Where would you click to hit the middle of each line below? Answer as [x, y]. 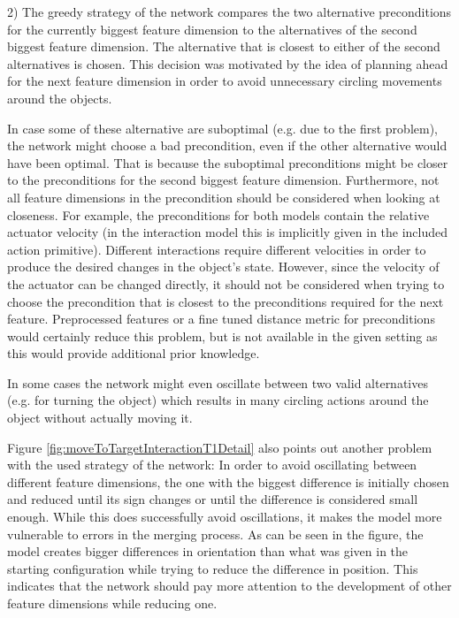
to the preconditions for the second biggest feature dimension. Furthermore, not [223, 180]
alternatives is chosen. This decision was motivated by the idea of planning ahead [228, 63]
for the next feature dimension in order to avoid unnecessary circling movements [225, 81]
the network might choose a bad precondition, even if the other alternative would [227, 145]
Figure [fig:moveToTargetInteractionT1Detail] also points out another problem [220, 447]
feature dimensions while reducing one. [112, 603]
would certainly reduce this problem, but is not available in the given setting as [222, 336]
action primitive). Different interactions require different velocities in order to [217, 249]
